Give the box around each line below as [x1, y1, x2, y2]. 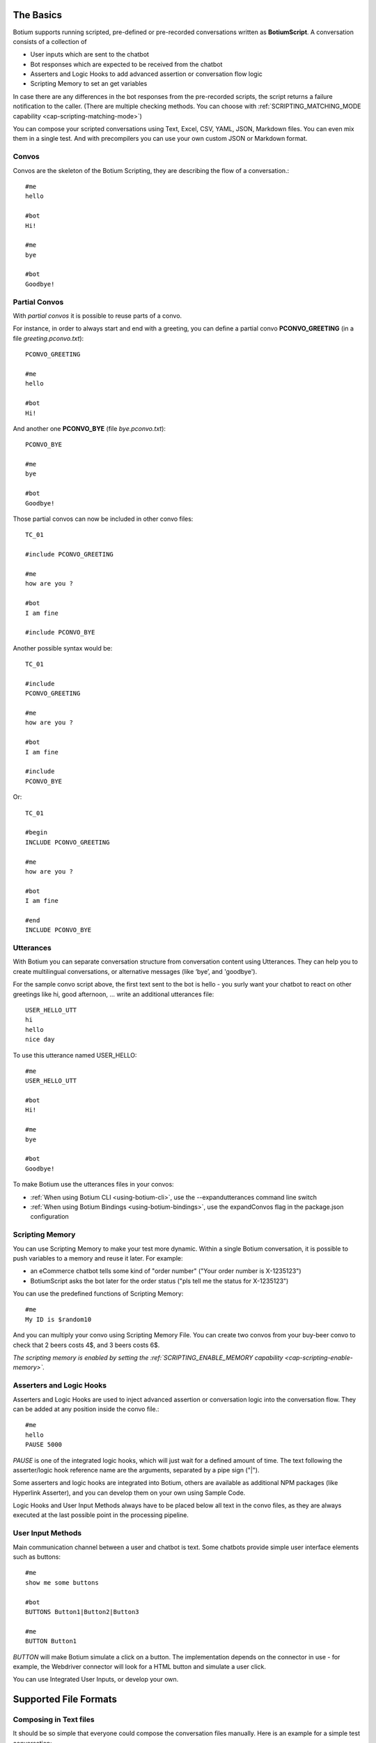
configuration [30, 1212, 69, 1221]
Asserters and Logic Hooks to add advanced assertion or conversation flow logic [30, 70, 263, 78]
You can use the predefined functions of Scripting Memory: [13, 1290, 184, 1298]
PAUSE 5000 [25, 1440, 63, 1449]
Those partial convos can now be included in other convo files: [13, 515, 194, 523]
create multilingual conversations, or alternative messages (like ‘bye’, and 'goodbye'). [13, 967, 258, 975]
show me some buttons [25, 1578, 99, 1586]
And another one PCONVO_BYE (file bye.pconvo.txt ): [13, 424, 166, 432]
